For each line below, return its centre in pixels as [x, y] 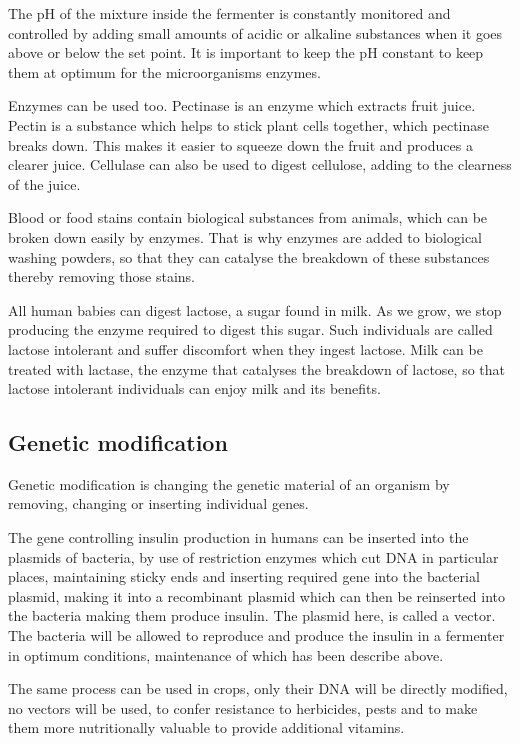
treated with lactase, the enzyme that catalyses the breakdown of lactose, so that [257, 368]
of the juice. [44, 183]
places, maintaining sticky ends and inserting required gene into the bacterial [244, 576]
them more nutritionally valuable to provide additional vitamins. [206, 727]
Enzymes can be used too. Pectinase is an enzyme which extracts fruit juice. [242, 105]
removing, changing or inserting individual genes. [158, 503]
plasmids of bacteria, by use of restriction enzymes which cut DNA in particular [253, 556]
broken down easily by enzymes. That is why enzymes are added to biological [245, 236]
